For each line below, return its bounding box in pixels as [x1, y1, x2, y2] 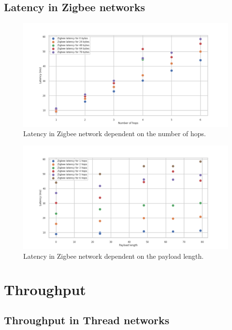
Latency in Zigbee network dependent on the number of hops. [23, 128, 206, 139]
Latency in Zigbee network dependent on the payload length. [23, 251, 204, 261]
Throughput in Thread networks [4, 313, 170, 328]
